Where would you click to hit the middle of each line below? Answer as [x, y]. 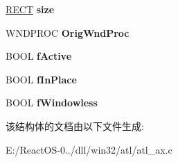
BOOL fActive [39, 56]
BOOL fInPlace [41, 79]
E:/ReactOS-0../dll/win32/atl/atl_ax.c [89, 149]
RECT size [30, 9]
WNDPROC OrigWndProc [68, 32]
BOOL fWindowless [52, 103]
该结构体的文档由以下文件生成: [75, 125]
